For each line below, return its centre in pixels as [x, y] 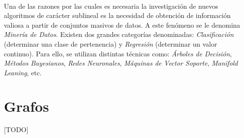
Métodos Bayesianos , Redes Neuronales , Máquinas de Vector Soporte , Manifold [121, 63]
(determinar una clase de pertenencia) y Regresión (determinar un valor [111, 43]
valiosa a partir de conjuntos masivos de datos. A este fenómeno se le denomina [122, 25]
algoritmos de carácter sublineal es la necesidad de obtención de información [117, 15]
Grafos [26, 106]
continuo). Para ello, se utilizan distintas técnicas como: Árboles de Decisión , [118, 53]
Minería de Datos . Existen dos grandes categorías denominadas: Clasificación [119, 34]
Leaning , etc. [23, 72]
